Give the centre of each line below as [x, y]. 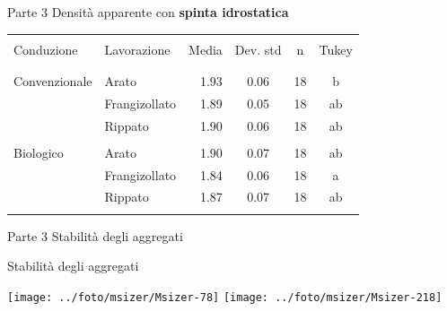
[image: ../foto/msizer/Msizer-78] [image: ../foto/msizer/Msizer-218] [225, 297]
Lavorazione [137, 49]
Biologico [39, 152]
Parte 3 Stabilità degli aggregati [95, 235]
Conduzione [46, 49]
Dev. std [258, 49]
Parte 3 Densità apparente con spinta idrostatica [148, 12]
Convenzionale [53, 80]
